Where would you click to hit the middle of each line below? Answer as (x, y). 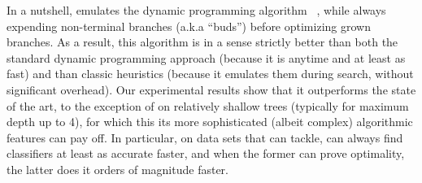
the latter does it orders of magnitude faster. (117, 169)
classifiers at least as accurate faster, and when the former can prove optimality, (206, 153)
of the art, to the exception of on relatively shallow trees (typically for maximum (208, 105)
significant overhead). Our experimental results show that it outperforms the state (211, 89)
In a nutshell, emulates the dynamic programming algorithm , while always (196, 10)
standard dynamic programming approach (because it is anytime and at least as (206, 57)
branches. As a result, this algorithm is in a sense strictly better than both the (202, 42)
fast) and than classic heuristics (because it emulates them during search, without (210, 74)
